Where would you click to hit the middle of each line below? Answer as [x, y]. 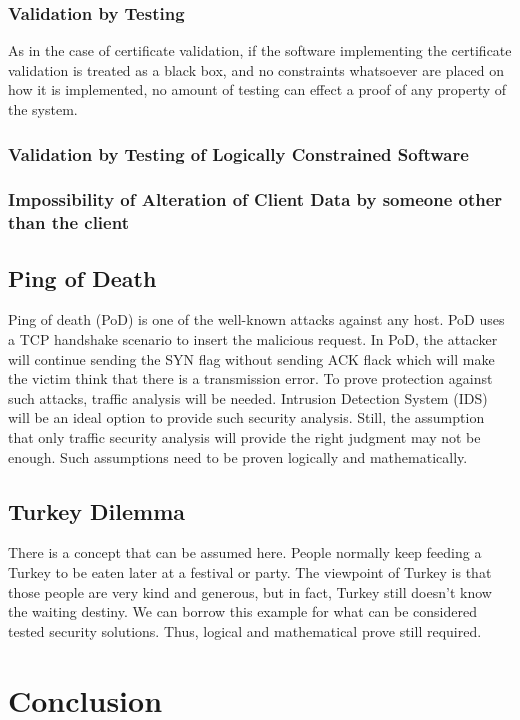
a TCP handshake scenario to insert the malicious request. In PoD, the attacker [253, 339]
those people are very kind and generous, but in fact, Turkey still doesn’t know [250, 591]
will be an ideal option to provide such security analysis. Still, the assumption [246, 417]
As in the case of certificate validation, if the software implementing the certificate [260, 50]
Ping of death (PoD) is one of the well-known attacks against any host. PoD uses [256, 319]
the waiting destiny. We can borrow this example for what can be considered [242, 611]
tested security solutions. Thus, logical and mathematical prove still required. [245, 630]
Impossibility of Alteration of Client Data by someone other [255, 199]
